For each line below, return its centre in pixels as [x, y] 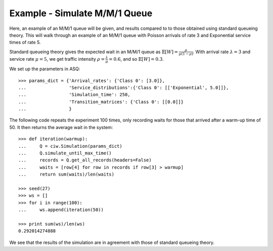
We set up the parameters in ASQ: [45, 69]
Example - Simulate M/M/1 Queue [81, 13]
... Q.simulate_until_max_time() [65, 153]
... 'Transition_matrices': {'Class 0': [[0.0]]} [101, 102]
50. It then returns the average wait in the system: [61, 127]
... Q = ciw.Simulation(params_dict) [70, 146]
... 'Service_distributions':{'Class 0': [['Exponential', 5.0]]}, [124, 88]
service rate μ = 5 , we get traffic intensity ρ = [57, 59]
